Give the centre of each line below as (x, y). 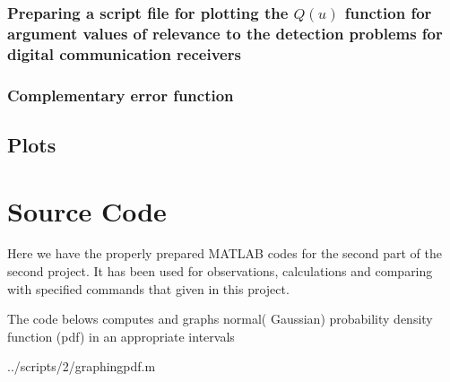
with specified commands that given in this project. (148, 288)
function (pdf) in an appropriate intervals (121, 336)
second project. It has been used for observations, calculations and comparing (220, 271)
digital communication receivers (124, 53)
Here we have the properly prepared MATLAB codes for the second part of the (225, 253)
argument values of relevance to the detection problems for (225, 33)
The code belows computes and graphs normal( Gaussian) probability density (220, 319)
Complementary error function (121, 95)
